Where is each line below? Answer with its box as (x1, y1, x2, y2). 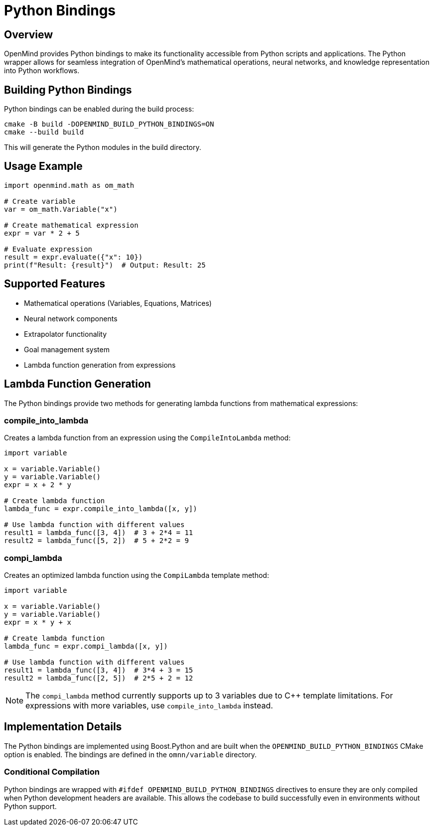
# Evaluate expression (4, 245, 93, 253)
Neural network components (24, 314, 118, 323)
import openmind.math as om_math (4, 181, 135, 189)
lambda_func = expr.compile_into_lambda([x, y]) (4, 505, 197, 513)
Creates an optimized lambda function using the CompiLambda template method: (4, 571, 269, 580)
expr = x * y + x (4, 618, 71, 627)
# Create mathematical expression (4, 221, 139, 229)
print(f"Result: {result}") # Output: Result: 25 (4, 261, 206, 269)
